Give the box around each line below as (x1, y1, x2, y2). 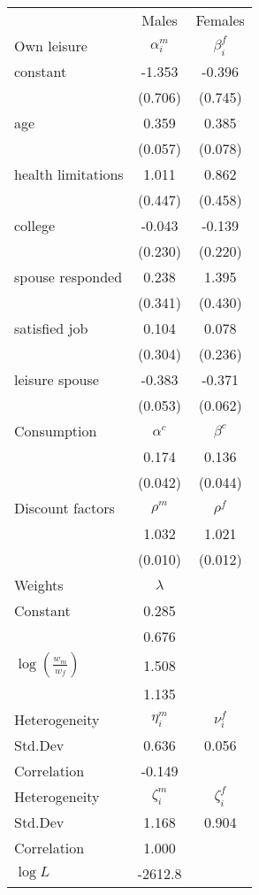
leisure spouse (14, 369, 99, 390)
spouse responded (14, 266, 123, 287)
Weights (14, 575, 64, 595)
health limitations (14, 164, 124, 184)
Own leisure (14, 35, 88, 56)
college (14, 215, 56, 235)
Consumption (14, 420, 97, 441)
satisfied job (14, 318, 88, 338)
